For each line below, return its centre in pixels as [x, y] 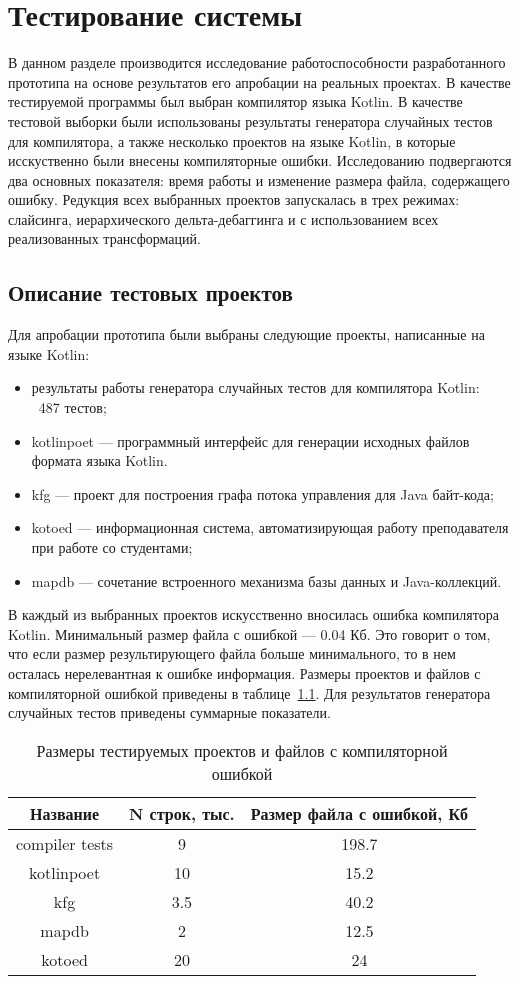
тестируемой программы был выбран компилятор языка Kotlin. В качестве [235, 101]
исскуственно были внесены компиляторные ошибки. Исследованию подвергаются [260, 160]
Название [65, 813]
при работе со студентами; [112, 547]
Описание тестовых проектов [150, 292]
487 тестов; [72, 407]
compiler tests [65, 843]
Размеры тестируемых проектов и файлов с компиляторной [242, 750]
